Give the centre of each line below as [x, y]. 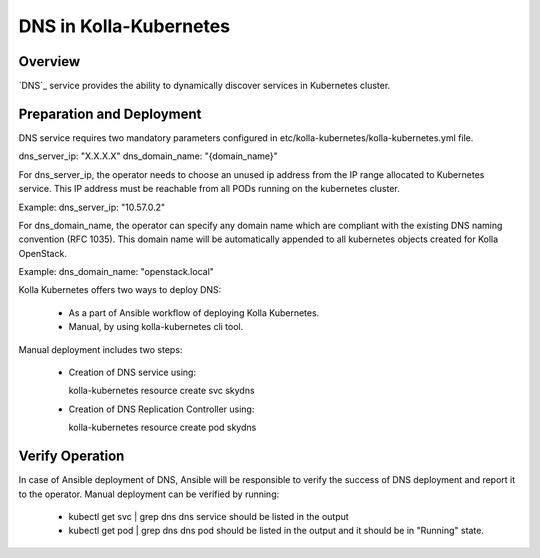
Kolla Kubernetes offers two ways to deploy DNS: [120, 290]
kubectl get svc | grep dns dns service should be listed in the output [208, 516]
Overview [49, 61]
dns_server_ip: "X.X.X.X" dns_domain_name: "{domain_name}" [148, 156]
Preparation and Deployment [110, 113]
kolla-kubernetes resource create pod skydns [162, 427]
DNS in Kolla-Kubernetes [124, 26]
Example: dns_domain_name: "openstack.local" [116, 272]
